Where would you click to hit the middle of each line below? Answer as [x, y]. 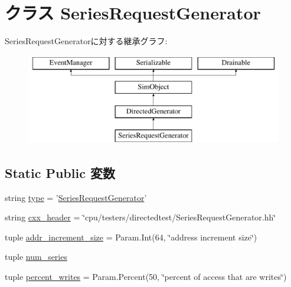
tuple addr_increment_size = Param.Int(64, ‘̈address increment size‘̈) [131, 237]
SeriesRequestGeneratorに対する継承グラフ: [86, 41]
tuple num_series [36, 257]
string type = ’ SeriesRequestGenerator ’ [76, 197]
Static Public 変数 [60, 172]
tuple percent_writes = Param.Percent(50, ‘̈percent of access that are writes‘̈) [146, 277]
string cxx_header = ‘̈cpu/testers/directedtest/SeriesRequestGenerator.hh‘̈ [140, 217]
